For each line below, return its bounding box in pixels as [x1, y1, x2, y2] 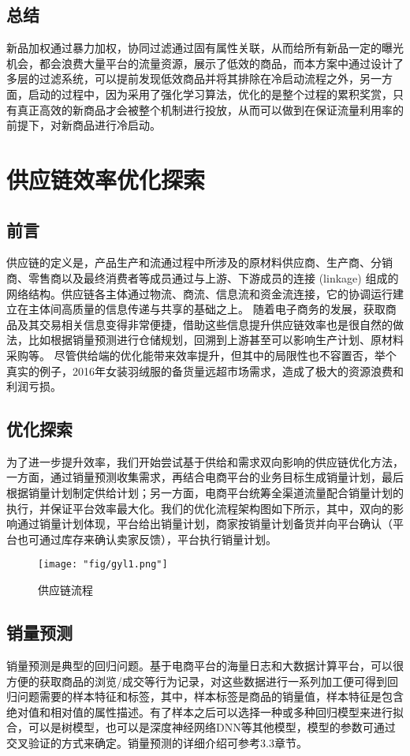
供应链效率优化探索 [6, 163, 206, 195]
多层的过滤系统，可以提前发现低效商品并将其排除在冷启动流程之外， [6, 70, 360, 87]
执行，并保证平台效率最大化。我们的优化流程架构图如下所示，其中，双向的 [6, 500, 393, 516]
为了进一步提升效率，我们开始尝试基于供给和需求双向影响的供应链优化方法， [6, 453, 404, 470]
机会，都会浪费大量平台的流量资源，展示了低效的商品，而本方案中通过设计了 [6, 54, 404, 71]
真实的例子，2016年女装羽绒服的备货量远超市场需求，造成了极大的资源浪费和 [6, 362, 404, 379]
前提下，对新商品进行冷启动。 [6, 117, 161, 133]
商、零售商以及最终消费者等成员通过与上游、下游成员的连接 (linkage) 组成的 [6, 269, 399, 286]
